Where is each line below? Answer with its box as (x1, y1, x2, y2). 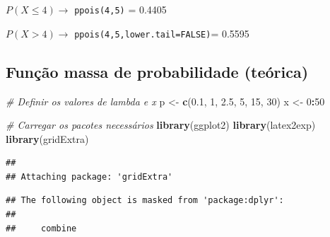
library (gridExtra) (6, 131, 89, 146)
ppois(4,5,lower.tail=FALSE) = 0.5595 (74, 25, 249, 40)
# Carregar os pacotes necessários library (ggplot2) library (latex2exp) (6, 117, 316, 132)
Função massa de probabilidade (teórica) (6, 60, 309, 82)
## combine (6, 223, 77, 233)
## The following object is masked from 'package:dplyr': (6, 195, 284, 206)
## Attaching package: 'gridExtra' (6, 171, 173, 182)
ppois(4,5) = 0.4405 (74, 2, 167, 16)
